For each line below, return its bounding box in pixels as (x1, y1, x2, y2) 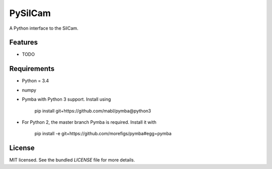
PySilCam (9, 8, 51, 19)
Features (9, 38, 38, 47)
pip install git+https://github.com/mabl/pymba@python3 (34, 108, 151, 114)
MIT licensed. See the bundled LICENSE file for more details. (9, 157, 135, 163)
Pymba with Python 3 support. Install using (22, 96, 111, 103)
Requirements (9, 64, 55, 73)
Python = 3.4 (22, 78, 49, 84)
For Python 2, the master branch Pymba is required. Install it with (22, 119, 157, 125)
